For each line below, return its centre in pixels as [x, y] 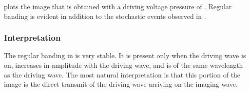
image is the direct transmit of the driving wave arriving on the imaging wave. [121, 84]
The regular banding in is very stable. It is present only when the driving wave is [125, 55]
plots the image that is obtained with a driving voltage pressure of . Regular [118, 6]
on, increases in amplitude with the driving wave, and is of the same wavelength [124, 65]
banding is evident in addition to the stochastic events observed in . [105, 16]
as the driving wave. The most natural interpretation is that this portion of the [122, 74]
